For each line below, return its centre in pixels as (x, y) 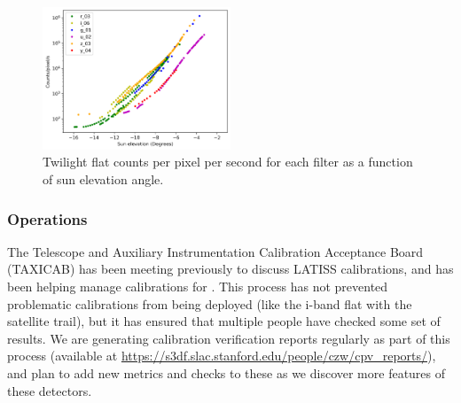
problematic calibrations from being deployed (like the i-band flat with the (210, 303)
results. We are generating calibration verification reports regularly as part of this (229, 338)
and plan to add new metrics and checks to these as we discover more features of (227, 372)
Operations (47, 218)
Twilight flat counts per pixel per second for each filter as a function (228, 162)
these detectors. (50, 390)
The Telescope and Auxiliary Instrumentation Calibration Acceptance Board (215, 251)
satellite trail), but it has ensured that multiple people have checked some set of (224, 321)
